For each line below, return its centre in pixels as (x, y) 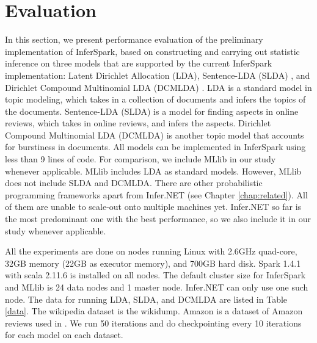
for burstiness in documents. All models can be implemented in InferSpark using (155, 147)
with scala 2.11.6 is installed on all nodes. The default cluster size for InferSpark (155, 275)
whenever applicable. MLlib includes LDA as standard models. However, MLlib (153, 171)
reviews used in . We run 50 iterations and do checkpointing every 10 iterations (153, 323)
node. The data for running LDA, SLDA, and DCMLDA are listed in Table (146, 299)
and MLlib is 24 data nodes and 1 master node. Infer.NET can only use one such (157, 287)
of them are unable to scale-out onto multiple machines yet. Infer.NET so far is (153, 207)
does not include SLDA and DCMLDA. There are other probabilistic (134, 183)
